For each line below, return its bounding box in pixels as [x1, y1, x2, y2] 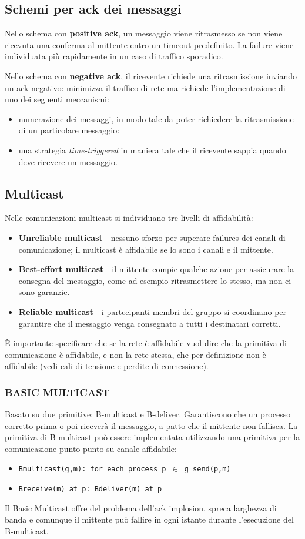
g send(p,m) [184, 465, 231, 474]
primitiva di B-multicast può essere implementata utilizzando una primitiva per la [5, 431, 300, 443]
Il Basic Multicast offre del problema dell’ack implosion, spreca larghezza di [5, 501, 277, 514]
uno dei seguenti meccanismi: [5, 93, 109, 105]
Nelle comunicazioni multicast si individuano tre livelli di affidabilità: [5, 212, 253, 224]
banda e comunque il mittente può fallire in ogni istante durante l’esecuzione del [5, 513, 294, 525]
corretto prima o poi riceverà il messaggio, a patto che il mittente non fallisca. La [5, 419, 298, 431]
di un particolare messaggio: [18, 124, 120, 136]
